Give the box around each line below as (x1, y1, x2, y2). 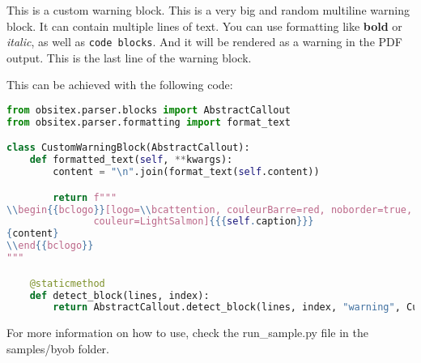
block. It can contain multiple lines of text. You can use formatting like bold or (6, 17, 402, 34)
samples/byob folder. (6, 340, 109, 357)
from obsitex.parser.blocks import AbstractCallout (6, 105, 291, 117)
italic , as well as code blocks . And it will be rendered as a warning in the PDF (6, 33, 402, 50)
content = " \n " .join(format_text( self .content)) (53, 166, 320, 178)
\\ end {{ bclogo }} (6, 240, 94, 252)
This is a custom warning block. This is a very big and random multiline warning (6, 2, 410, 18)
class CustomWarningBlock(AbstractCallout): (6, 142, 250, 154)
